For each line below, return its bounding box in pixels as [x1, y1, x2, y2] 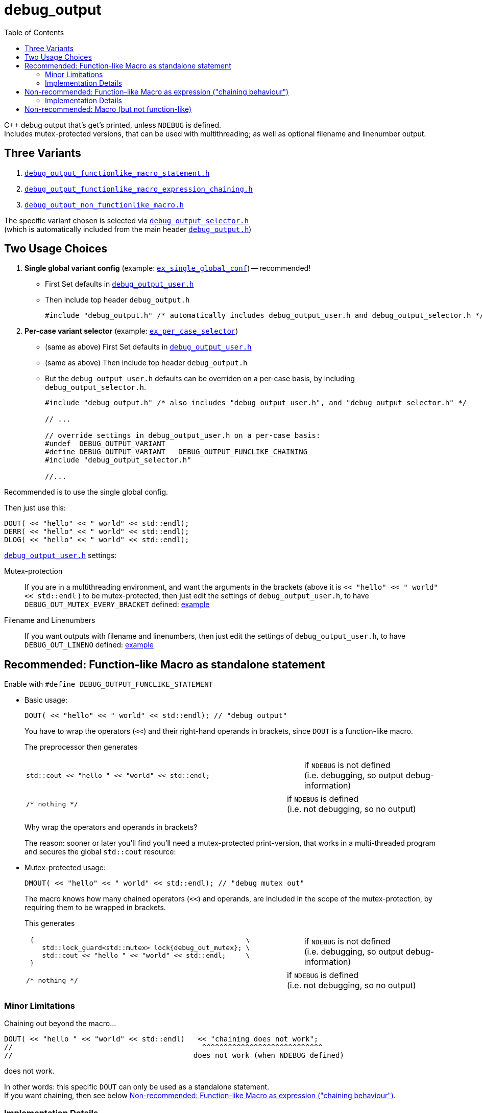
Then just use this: [4, 503, 66, 513]
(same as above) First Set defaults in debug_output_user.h [45, 342, 252, 352]
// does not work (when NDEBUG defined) [4, 1051, 344, 1060]
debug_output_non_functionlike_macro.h [25, 200, 184, 209]
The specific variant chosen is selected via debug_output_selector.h [4, 216, 249, 225]
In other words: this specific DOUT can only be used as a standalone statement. [4, 1082, 270, 1092]
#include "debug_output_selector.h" [45, 456, 191, 465]
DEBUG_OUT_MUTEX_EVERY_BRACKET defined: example [25, 600, 210, 609]
